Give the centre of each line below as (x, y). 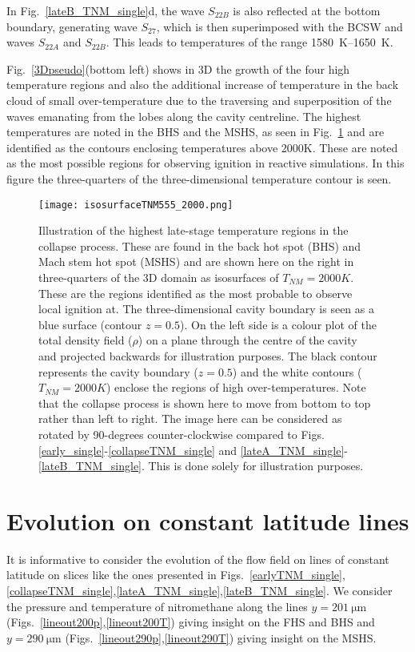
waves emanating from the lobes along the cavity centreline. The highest (184, 116)
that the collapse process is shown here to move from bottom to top (205, 402)
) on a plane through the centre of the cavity (247, 340)
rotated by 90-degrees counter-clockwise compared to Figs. (182, 434)
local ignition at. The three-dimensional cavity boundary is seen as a (206, 309)
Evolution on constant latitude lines (208, 520)
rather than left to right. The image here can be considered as (190, 419)
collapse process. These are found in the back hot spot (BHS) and (200, 246)
